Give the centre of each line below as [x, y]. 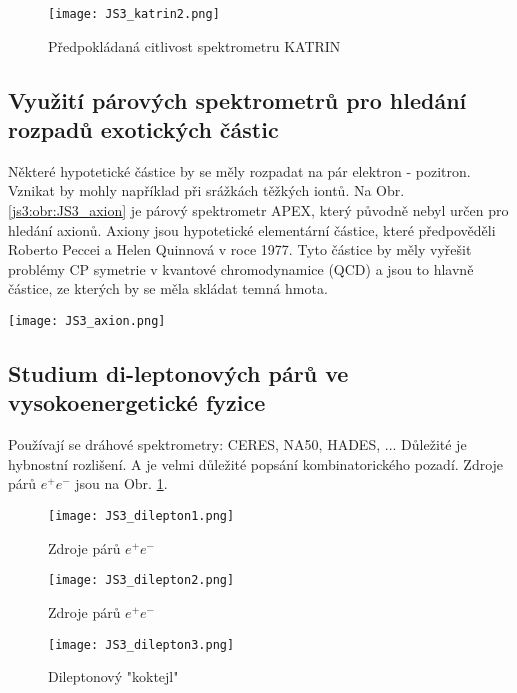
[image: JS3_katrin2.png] [134, 14]
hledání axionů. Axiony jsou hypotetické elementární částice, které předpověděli [252, 229]
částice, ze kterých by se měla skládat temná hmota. [168, 288]
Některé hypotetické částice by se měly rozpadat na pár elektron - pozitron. [239, 170]
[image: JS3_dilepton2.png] [141, 580]
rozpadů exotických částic [143, 129]
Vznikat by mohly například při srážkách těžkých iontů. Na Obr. [206, 190]
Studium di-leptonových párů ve [178, 373]
